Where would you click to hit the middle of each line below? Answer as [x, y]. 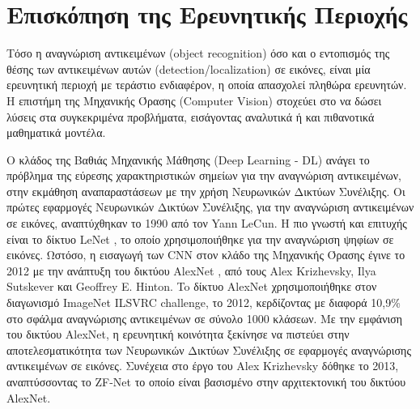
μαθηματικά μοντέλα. [56, 132]
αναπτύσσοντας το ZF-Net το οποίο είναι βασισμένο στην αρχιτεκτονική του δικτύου [206, 381]
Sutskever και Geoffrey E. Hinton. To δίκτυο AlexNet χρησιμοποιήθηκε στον [192, 286]
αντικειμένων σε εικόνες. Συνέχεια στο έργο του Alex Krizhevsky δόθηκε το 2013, [203, 366]
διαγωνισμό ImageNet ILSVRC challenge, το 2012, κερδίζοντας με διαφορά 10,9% [204, 302]
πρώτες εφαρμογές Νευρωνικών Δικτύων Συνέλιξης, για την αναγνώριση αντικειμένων [210, 207]
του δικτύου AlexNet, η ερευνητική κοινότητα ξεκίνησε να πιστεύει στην [178, 334]
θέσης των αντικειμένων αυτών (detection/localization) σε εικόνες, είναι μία [189, 68]
